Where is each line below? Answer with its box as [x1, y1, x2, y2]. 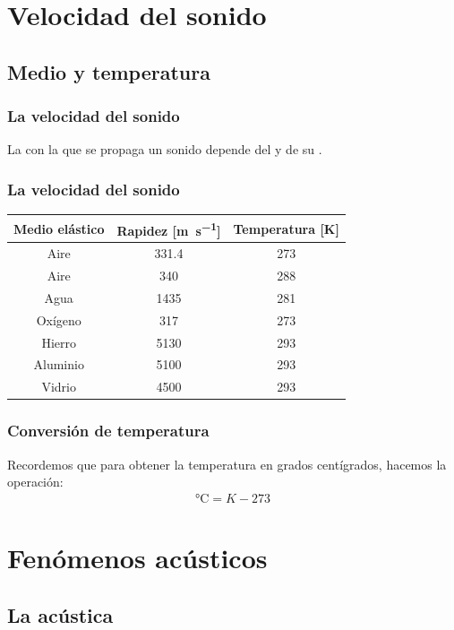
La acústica [7, 600, 114, 628]
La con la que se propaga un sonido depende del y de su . [7, 140, 322, 159]
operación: [7, 472, 64, 491]
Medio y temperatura [7, 57, 210, 85]
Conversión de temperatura [7, 419, 210, 442]
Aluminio [33, 355, 84, 374]
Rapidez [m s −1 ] [116, 218, 221, 239]
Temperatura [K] [233, 219, 339, 237]
